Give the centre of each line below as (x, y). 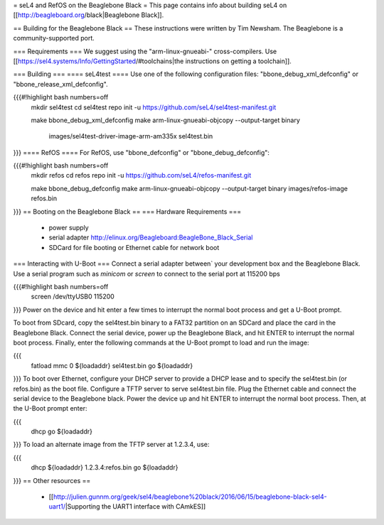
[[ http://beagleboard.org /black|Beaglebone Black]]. (89, 15)
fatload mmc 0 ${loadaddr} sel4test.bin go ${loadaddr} (112, 365)
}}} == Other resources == (52, 480)
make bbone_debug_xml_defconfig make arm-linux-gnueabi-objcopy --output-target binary (165, 120)
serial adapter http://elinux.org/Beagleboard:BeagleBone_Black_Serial (151, 237)
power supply (69, 228)
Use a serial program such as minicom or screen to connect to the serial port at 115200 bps (146, 274)
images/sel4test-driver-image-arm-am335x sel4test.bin (131, 136)
